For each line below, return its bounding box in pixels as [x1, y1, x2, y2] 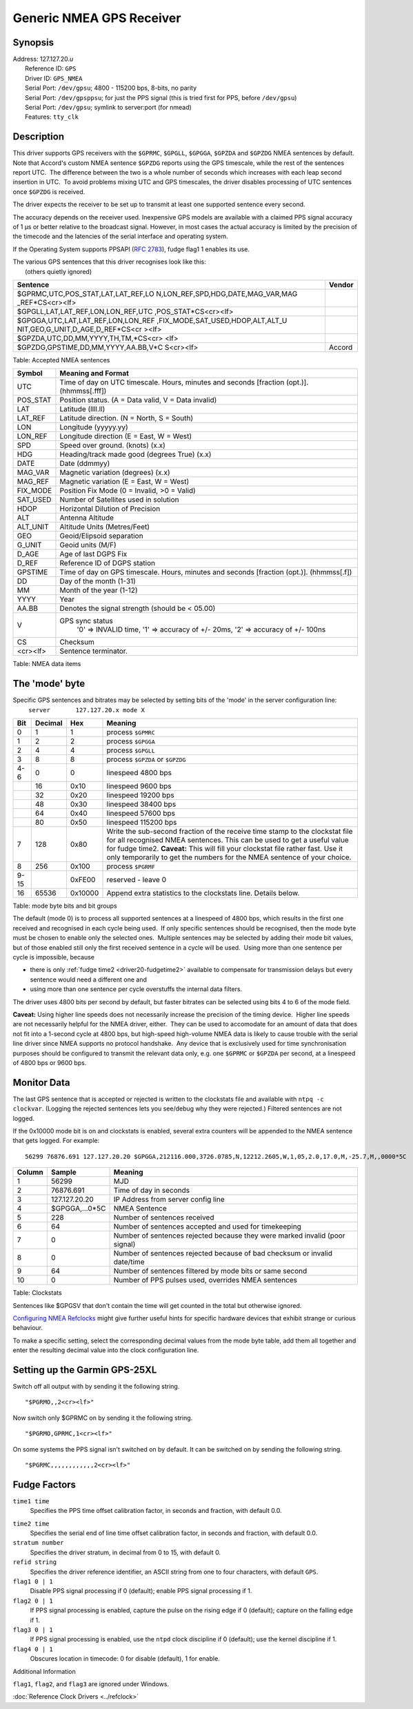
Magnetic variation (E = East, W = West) [59, 477, 190, 487]
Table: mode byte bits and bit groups [12, 901, 117, 910]
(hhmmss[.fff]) [59, 387, 107, 396]
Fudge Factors [12, 1478, 76, 1490]
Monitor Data [12, 1077, 70, 1088]
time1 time [12, 1497, 50, 1505]
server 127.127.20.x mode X [28, 706, 145, 714]
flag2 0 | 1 [12, 1596, 53, 1605]
